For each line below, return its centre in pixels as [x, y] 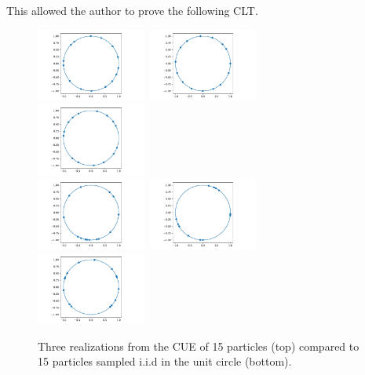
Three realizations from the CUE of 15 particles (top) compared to [199, 346]
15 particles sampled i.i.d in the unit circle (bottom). [165, 361]
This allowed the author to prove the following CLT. [132, 10]
